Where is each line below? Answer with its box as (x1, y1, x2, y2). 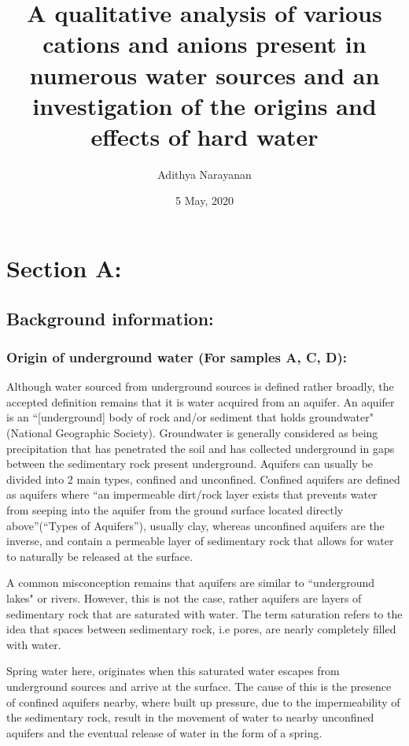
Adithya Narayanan (157, 165, 252, 182)
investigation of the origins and (32, 89, 377, 121)
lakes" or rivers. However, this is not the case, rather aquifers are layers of (6, 589, 362, 606)
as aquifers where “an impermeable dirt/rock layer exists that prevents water (6, 486, 378, 503)
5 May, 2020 (175, 192, 234, 209)
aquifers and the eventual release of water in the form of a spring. (6, 724, 322, 740)
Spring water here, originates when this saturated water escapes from (6, 662, 340, 679)
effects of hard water (90, 120, 319, 152)
